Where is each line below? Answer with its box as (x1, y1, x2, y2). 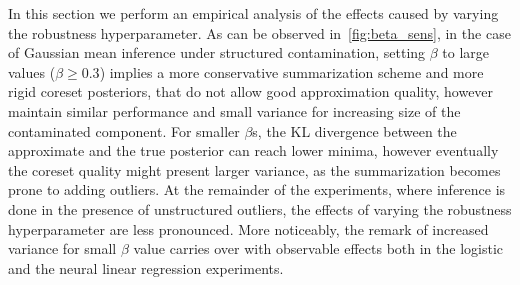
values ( (8, 61, 56, 82)
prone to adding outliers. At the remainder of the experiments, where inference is (8, 179, 506, 200)
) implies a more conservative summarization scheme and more (99, 61, 484, 82)
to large (442, 42, 490, 63)
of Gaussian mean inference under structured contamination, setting (8, 42, 426, 63)
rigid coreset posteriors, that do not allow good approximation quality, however (8, 81, 494, 102)
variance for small (8, 238, 117, 259)
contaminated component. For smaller (8, 120, 240, 141)
